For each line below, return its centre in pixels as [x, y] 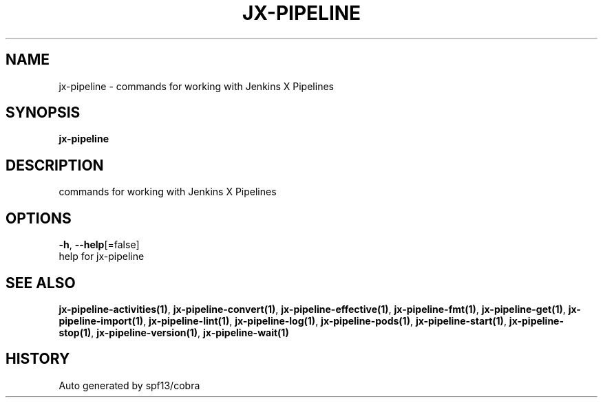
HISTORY [38, 359]
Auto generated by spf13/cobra [129, 385]
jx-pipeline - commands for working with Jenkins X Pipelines [196, 86]
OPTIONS [39, 218]
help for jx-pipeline [102, 257]
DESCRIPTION [55, 165]
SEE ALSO [41, 283]
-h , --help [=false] [99, 245]
